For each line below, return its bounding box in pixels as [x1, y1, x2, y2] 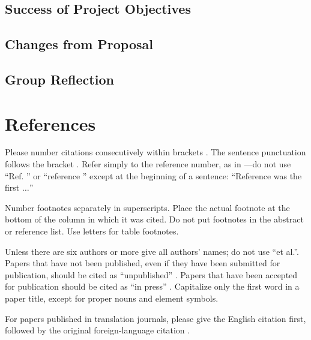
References [5, 111, 96, 136]
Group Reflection [5, 70, 114, 88]
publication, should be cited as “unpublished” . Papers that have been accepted [5, 268, 298, 281]
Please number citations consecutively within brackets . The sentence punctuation [5, 146, 306, 158]
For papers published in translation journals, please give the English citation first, [5, 312, 306, 324]
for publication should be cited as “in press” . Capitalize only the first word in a [5, 280, 300, 293]
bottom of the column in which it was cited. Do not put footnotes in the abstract [5, 213, 304, 225]
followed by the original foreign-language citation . [5, 324, 190, 336]
